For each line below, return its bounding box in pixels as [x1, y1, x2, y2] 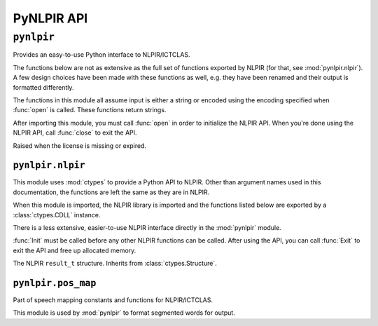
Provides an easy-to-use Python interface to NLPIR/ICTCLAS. [13, 50, 190, 59]
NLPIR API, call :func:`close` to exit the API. [13, 128, 137, 137]
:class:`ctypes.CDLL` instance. [13, 210, 101, 219]
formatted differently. [13, 83, 74, 91]
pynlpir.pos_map [13, 277, 97, 289]
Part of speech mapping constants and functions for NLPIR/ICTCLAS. [13, 296, 213, 304]
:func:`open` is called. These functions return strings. [13, 106, 167, 114]
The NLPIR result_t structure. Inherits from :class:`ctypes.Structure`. [13, 259, 217, 268]
